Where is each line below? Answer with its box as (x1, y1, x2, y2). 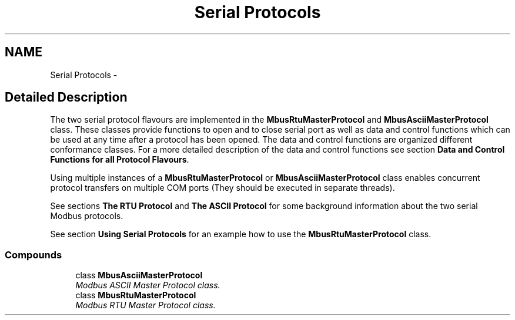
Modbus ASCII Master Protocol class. (75, 280, 220, 291)
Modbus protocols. (50, 211, 123, 221)
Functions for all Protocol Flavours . (50, 154, 189, 165)
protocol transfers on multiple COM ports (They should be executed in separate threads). (50, 183, 395, 193)
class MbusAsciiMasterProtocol (75, 270, 203, 281)
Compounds (5, 248, 62, 261)
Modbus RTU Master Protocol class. (75, 300, 216, 311)
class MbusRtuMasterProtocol (75, 290, 196, 301)
